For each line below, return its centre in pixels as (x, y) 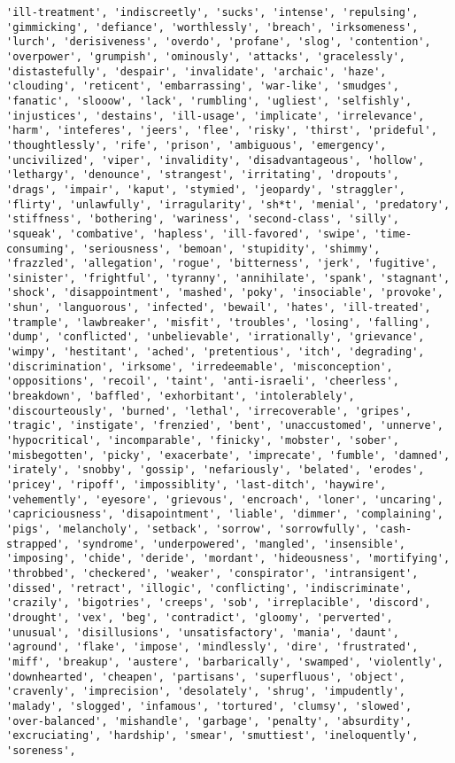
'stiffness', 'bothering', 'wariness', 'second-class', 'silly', (203, 219)
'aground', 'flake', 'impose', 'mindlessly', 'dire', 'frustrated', (212, 647)
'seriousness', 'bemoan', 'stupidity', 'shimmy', (231, 249)
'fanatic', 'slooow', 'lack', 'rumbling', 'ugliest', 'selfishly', (209, 101)
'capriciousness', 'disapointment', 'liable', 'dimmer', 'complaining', (225, 514)
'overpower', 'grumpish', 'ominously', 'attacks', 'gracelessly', (206, 56)
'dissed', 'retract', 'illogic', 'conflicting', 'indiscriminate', (209, 588)
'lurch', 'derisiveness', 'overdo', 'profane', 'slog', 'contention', (219, 42)
